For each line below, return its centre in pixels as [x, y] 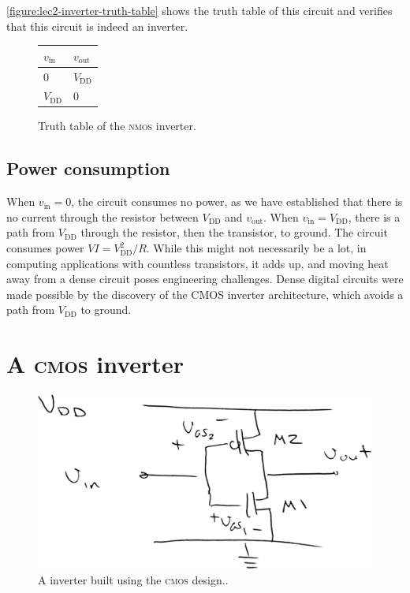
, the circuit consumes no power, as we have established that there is [237, 201]
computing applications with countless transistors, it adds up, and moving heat [198, 263]
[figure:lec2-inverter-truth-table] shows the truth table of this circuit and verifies [199, 10]
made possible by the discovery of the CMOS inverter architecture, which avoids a [205, 294]
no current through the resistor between [102, 216]
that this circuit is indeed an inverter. [97, 26]
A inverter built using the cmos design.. [133, 579]
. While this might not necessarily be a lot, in [256, 248]
